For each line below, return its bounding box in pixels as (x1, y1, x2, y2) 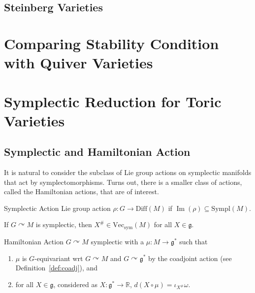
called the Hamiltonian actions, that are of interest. (4, 186, 159, 197)
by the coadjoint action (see (148, 253, 232, 263)
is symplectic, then (35, 219, 92, 230)
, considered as (53, 279, 98, 289)
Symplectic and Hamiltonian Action (4, 144, 191, 159)
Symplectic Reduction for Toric (4, 91, 222, 111)
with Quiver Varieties (4, 53, 153, 73)
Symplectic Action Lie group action (4, 203, 111, 213)
